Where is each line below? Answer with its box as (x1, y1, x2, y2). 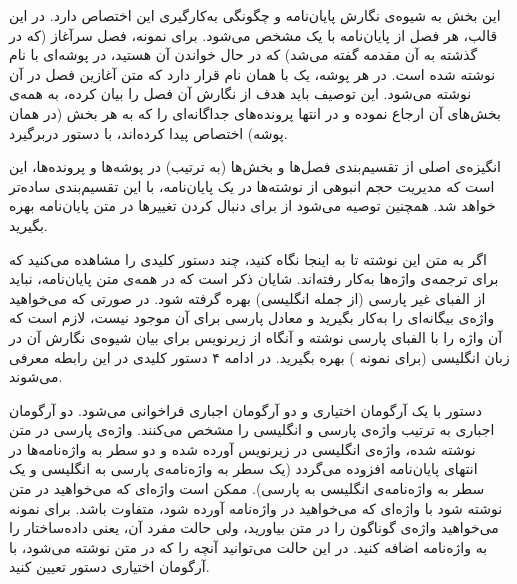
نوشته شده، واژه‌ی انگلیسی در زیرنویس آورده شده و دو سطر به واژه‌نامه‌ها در (9, 438, 476, 459)
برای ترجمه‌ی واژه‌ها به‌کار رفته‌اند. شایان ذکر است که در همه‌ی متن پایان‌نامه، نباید (9, 268, 499, 289)
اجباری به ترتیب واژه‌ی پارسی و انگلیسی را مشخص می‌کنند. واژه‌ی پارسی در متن (9, 419, 495, 440)
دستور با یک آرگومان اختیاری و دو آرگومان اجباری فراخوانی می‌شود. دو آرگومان (9, 399, 482, 420)
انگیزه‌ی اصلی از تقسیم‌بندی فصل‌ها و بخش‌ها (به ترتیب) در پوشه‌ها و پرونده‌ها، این (9, 156, 501, 177)
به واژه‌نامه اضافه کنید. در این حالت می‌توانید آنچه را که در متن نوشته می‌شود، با (9, 536, 488, 557)
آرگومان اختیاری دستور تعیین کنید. (9, 556, 210, 577)
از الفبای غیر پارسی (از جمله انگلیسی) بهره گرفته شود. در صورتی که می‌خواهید (9, 287, 486, 308)
